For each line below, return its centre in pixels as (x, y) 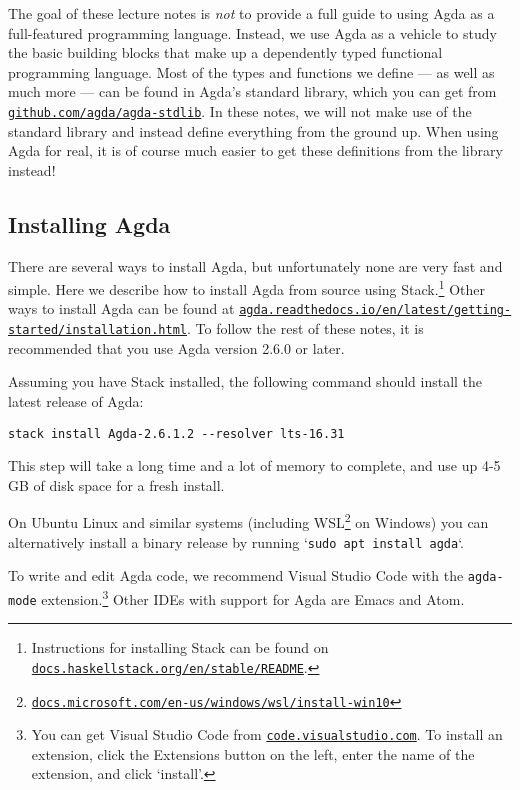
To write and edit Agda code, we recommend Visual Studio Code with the (236, 575)
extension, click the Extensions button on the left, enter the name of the (253, 753)
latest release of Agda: (76, 400)
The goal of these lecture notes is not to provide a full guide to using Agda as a (251, 13)
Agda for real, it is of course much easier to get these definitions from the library (255, 150)
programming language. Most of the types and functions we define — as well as (251, 71)
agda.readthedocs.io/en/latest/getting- (375, 310)
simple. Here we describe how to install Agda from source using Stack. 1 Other (246, 287)
